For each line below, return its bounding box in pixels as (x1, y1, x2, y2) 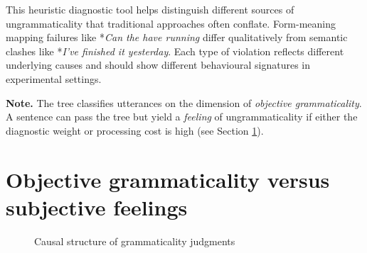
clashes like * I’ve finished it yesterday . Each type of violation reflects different (6, 43, 344, 58)
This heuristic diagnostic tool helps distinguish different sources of (6, 2, 294, 16)
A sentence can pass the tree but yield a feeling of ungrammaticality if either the (6, 109, 358, 124)
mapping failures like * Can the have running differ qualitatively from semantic (6, 30, 348, 45)
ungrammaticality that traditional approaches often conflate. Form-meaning (6, 16, 336, 30)
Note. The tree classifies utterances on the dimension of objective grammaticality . (6, 95, 362, 110)
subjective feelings (6, 192, 188, 221)
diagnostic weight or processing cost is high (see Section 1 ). (6, 123, 264, 137)
